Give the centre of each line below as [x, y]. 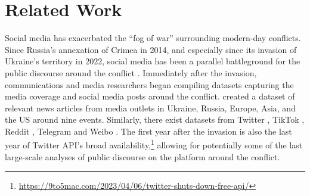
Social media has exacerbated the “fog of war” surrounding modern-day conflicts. [153, 38]
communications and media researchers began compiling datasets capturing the [149, 84]
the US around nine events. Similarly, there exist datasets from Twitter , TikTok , [155, 119]
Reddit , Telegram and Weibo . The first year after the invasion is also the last [148, 131]
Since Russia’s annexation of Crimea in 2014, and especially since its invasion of [151, 49]
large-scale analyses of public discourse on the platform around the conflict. [142, 156]
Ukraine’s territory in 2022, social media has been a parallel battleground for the [153, 61]
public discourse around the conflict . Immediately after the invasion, [131, 72]
